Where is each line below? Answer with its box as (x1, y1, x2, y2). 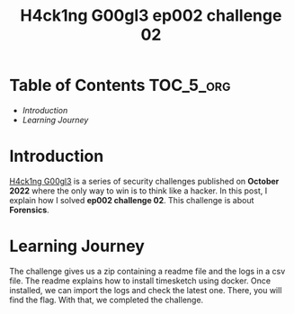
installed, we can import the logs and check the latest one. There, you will (9, 284, 282, 295)
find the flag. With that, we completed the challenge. (9, 294, 204, 305)
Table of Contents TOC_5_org (9, 76, 231, 95)
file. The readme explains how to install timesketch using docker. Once (9, 275, 272, 286)
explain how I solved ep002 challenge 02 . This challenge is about (9, 194, 254, 205)
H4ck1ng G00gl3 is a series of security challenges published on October (9, 175, 280, 186)
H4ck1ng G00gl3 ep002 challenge (20, 5, 282, 26)
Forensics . (9, 204, 49, 215)
